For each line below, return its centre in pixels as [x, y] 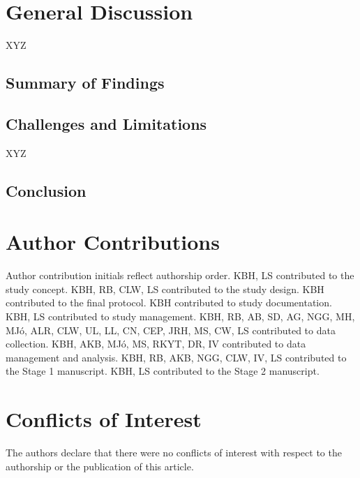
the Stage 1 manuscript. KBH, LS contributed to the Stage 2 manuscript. [163, 371]
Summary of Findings [85, 83]
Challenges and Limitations [106, 123]
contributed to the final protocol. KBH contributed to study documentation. [169, 303]
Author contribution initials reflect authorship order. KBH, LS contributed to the [180, 275]
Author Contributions [113, 242]
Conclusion [46, 190]
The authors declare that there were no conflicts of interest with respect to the [174, 453]
